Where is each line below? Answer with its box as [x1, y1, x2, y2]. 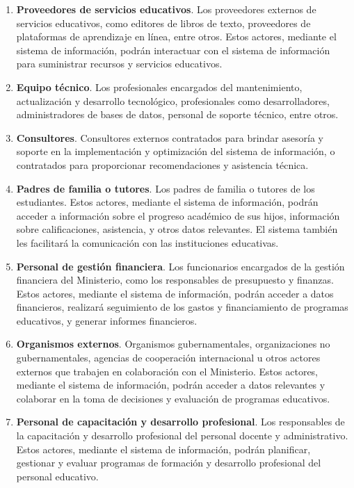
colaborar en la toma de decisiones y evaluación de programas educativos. [16, 391, 330, 405]
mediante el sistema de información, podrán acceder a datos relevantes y [16, 377, 325, 392]
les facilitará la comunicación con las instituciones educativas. [16, 235, 279, 250]
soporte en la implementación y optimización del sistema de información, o [16, 144, 335, 158]
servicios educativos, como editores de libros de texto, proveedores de [16, 15, 311, 30]
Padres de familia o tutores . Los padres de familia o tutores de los [16, 181, 315, 195]
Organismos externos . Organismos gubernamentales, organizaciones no [16, 336, 330, 351]
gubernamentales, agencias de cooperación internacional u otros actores [16, 350, 321, 365]
